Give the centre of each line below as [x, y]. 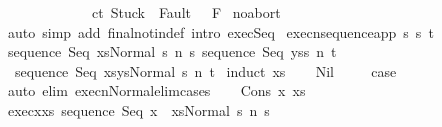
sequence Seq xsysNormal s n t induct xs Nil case [205, 70]
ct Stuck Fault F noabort [186, 12]
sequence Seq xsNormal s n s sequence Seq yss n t [172, 51]
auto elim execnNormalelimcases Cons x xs [156, 90]
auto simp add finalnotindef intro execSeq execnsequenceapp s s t [220, 31]
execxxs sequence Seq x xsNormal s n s [138, 109]
